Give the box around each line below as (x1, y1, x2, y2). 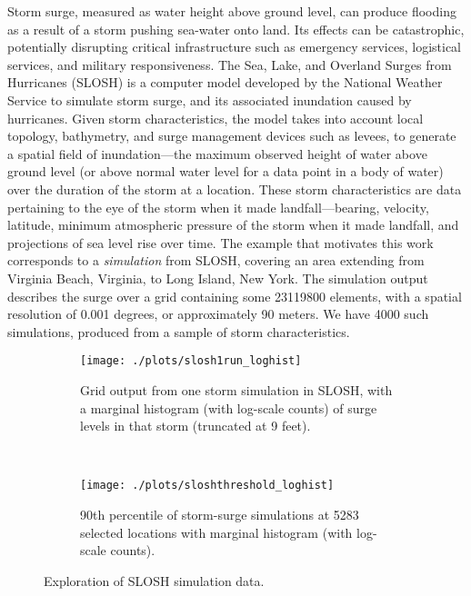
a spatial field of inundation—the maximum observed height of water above (7, 144, 427, 163)
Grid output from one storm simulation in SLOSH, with (80, 380, 393, 399)
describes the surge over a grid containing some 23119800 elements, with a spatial (7, 286, 462, 305)
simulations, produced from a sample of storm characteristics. (7, 322, 350, 341)
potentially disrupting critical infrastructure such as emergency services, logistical (7, 37, 461, 56)
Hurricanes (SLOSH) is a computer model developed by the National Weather (7, 73, 443, 92)
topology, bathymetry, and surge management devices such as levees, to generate (7, 126, 456, 145)
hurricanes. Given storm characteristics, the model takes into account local (7, 108, 424, 127)
